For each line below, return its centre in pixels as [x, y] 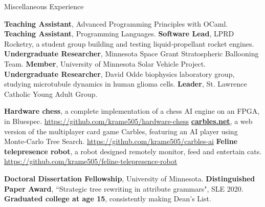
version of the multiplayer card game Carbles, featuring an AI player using [121, 131]
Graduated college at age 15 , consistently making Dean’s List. [108, 199]
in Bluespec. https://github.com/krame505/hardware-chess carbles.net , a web [128, 121]
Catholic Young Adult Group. [51, 94]
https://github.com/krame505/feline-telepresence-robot [91, 161]
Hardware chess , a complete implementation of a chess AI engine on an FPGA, [132, 111]
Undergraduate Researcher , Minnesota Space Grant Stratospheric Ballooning [131, 54]
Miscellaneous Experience [44, 6]
